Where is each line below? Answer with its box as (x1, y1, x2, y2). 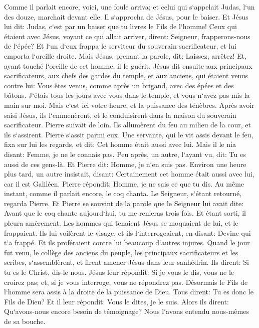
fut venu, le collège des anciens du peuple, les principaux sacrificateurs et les (4, 247, 238, 257)
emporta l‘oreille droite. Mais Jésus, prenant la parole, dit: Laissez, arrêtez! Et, (4, 50, 246, 61)
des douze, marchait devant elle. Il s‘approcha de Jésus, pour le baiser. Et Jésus (4, 11, 248, 22)
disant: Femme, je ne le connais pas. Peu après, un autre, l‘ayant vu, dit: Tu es (4, 148, 246, 159)
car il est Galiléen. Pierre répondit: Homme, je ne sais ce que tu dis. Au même (4, 178, 244, 189)
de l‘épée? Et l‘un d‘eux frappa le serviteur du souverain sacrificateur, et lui (4, 41, 236, 51)
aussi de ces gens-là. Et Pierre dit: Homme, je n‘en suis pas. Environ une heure (4, 158, 246, 169)
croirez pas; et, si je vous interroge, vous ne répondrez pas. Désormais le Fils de (4, 276, 248, 287)
